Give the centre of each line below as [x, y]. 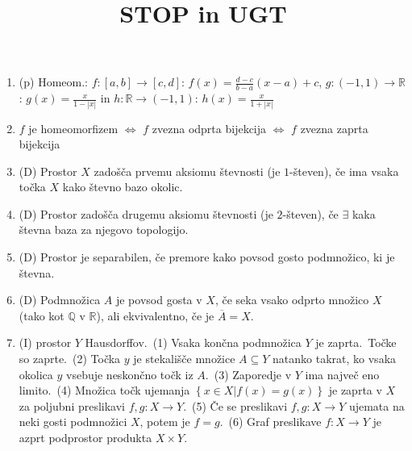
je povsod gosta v [159, 300]
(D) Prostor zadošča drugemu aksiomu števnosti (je [146, 213]
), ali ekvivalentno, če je [155, 315]
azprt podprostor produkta [85, 438]
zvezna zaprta [334, 128]
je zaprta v [355, 390]
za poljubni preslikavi [72, 405]
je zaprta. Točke [356, 342]
